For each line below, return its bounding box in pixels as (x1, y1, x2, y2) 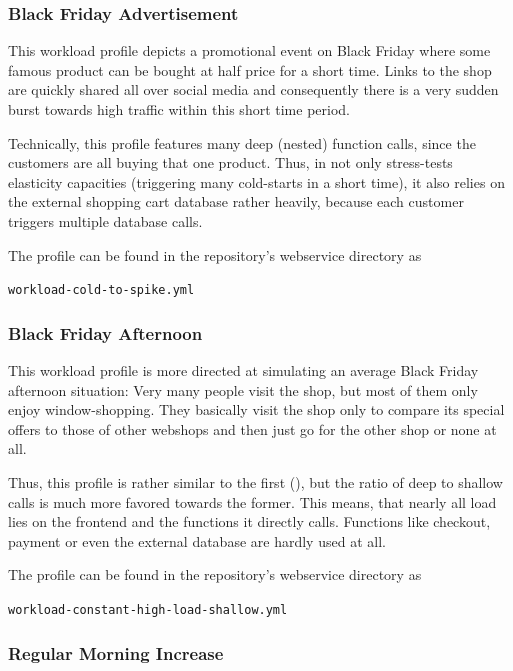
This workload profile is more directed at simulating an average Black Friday (8, 360, 479, 381)
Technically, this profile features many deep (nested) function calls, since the (8, 132, 476, 153)
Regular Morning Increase (8, 640, 224, 665)
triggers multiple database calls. (8, 210, 203, 231)
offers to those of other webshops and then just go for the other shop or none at (8, 418, 497, 439)
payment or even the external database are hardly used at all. (8, 530, 386, 551)
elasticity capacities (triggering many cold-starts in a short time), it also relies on (8, 171, 505, 192)
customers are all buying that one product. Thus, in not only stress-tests (8, 152, 453, 173)
